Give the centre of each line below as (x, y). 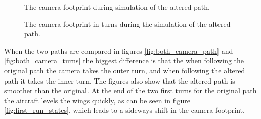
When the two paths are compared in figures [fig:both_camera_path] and (119, 50)
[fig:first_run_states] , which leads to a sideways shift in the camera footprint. (124, 110)
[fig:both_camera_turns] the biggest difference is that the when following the (124, 61)
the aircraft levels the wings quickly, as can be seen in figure (97, 100)
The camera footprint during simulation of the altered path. (117, 7)
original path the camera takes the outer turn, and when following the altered (125, 70)
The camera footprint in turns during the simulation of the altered (127, 24)
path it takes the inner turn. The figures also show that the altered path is (120, 80)
